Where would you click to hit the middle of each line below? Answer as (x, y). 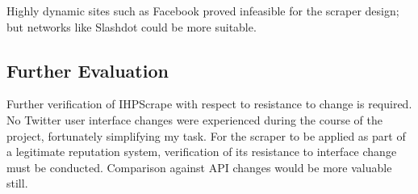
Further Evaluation (88, 70)
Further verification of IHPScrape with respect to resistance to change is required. (209, 104)
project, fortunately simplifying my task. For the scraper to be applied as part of (206, 135)
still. (17, 183)
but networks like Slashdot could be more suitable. (132, 26)
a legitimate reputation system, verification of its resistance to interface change (202, 152)
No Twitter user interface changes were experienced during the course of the (194, 119)
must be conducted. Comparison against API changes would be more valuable (199, 167)
